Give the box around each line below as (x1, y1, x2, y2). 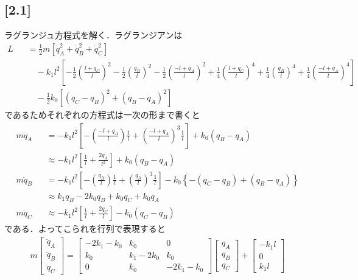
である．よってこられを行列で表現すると (4, 222, 166, 235)
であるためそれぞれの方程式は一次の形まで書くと (4, 108, 200, 121)
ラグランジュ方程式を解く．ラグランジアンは (4, 29, 183, 41)
